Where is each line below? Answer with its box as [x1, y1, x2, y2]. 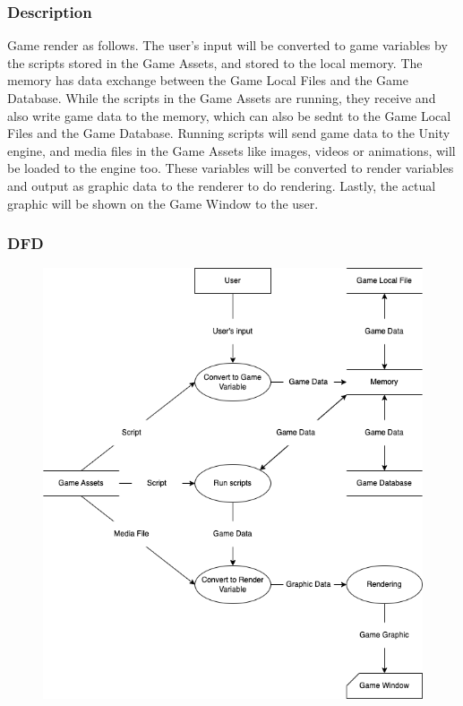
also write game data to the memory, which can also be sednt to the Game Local [7, 106, 451, 125]
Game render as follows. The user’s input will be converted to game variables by [7, 36, 448, 55]
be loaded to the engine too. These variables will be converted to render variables [7, 159, 454, 177]
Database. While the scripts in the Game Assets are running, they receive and [7, 89, 436, 107]
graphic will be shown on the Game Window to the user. [7, 194, 319, 212]
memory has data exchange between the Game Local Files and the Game [7, 71, 408, 90]
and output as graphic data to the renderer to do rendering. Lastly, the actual [7, 176, 436, 194]
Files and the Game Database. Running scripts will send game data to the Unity [7, 124, 450, 142]
